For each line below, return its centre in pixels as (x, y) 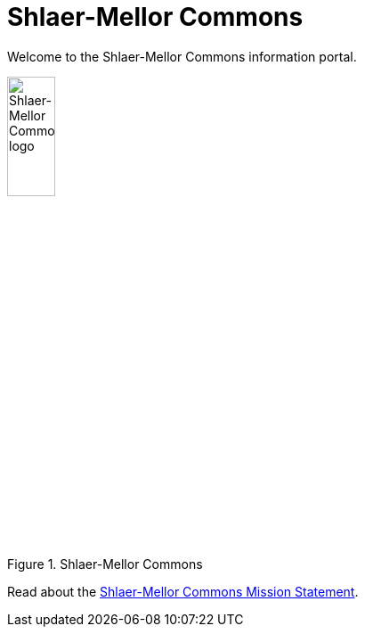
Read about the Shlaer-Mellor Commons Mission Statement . (183, 591)
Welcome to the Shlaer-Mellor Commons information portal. (182, 56)
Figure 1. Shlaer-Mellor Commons (105, 564)
